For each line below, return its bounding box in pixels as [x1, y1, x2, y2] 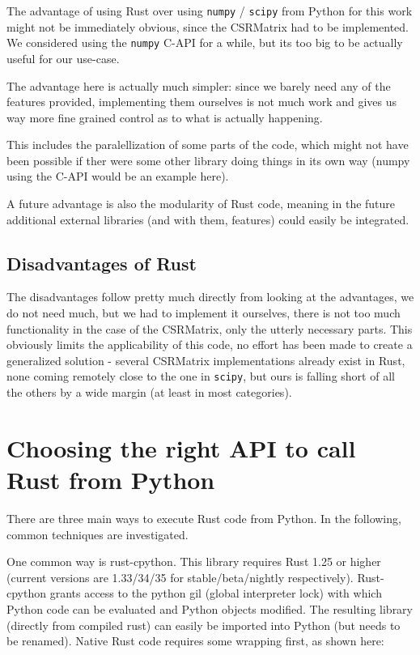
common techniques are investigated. [6, 525, 189, 542]
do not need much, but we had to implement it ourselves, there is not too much [6, 304, 401, 321]
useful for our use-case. [6, 49, 120, 66]
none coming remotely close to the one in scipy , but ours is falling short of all [6, 368, 395, 385]
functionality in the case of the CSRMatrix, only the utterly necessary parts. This [6, 320, 413, 337]
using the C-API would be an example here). [6, 168, 229, 185]
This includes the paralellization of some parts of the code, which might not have [6, 136, 409, 153]
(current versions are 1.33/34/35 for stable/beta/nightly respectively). [6, 568, 354, 585]
